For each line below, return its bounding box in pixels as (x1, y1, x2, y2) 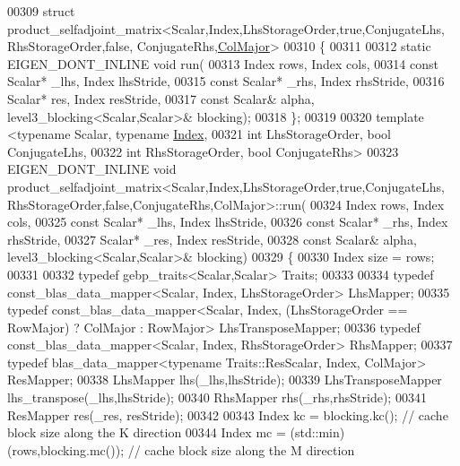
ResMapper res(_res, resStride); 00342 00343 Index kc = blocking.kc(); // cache (7, 405, 448, 424)
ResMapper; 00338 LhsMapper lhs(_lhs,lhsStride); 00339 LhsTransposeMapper (7, 370, 442, 389)
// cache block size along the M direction (127, 440, 355, 459)
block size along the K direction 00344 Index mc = (7, 423, 286, 442)
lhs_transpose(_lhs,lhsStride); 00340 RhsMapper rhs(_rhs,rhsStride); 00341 (7, 388, 427, 407)
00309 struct (7, 2, 75, 20)
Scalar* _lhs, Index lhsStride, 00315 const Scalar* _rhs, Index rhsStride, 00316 (7, 72, 445, 91)
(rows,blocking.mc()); (7, 440, 125, 459)
